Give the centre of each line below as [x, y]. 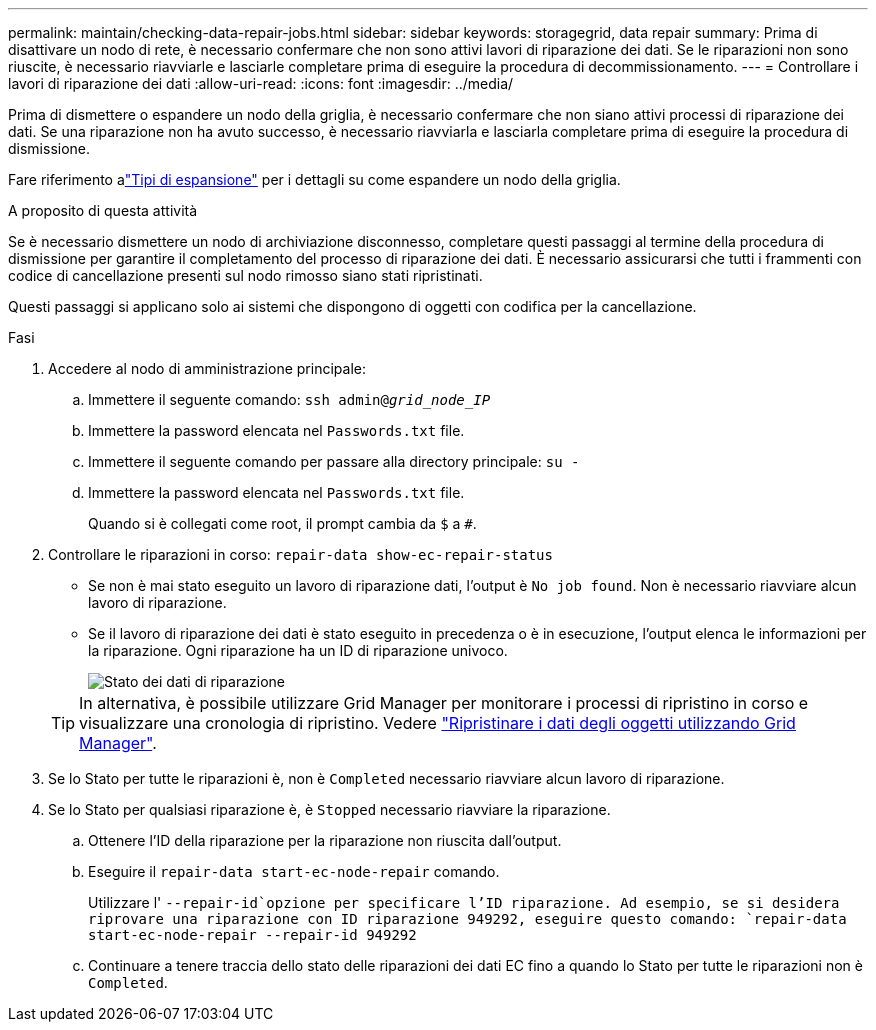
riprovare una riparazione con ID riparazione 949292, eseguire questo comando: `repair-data [467, 919]
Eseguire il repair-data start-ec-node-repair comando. [294, 871]
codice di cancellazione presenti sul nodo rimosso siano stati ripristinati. [245, 275]
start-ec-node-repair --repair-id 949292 [252, 935]
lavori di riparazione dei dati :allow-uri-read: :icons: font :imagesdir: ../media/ [261, 83]
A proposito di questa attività [103, 210]
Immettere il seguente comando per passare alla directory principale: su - [334, 461]
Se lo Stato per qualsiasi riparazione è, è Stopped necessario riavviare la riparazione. [329, 809]
